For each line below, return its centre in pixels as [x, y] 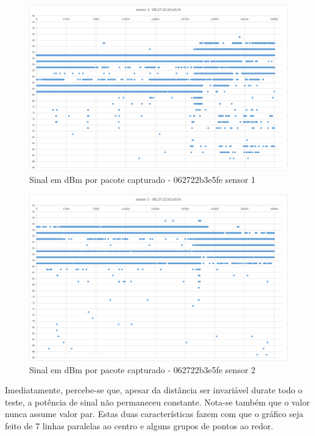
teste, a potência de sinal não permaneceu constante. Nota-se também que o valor [157, 402]
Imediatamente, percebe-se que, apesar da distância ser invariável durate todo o [154, 390]
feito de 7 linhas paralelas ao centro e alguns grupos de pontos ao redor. [139, 425]
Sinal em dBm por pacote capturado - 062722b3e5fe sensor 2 [143, 369]
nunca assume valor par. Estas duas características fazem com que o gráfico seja [154, 414]
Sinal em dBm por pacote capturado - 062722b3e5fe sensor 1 [143, 180]
